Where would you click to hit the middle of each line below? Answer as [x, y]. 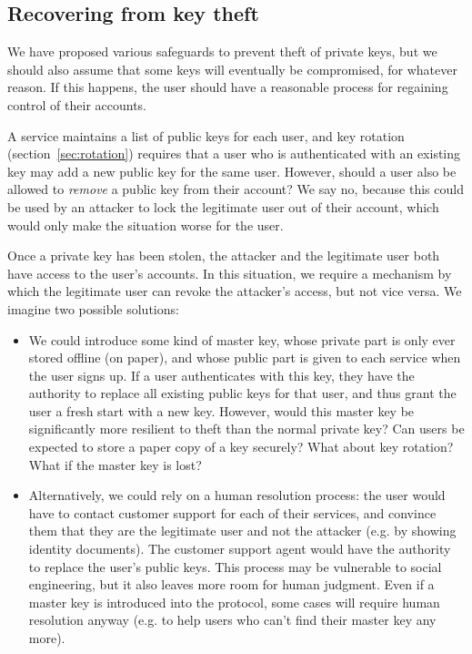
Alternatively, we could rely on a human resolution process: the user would [237, 495]
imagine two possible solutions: [93, 308]
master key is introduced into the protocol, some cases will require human [234, 602]
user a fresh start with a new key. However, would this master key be [221, 410]
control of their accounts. [77, 104]
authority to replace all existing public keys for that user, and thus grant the [242, 393]
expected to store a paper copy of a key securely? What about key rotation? [241, 447]
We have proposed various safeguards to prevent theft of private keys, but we [222, 51]
